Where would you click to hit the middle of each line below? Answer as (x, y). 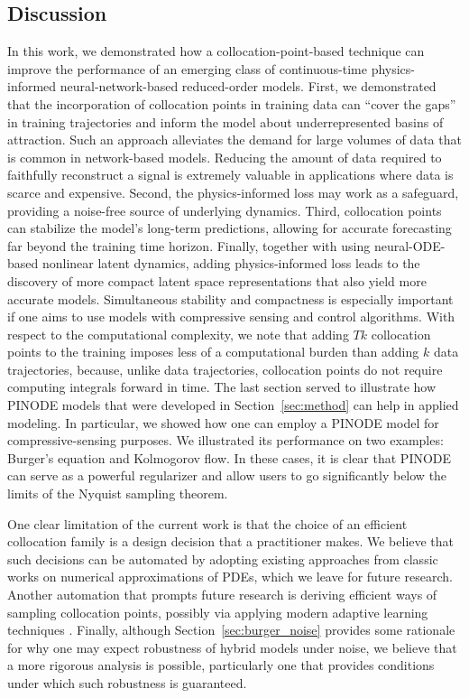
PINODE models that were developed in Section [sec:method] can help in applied (233, 405)
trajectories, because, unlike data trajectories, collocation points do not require (225, 369)
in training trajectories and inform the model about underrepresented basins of (225, 121)
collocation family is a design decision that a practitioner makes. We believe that (231, 541)
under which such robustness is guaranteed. (127, 682)
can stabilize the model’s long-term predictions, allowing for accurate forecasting (230, 228)
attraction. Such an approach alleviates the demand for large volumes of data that (234, 140)
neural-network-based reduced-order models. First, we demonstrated (248, 86)
